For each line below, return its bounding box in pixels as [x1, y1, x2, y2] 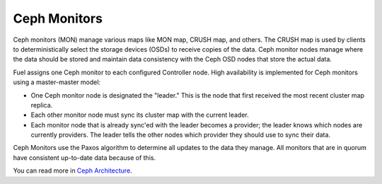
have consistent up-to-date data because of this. [13, 153, 156, 162]
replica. [30, 100, 53, 109]
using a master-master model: [13, 78, 101, 86]
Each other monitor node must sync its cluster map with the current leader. [30, 110, 249, 120]
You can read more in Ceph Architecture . [13, 166, 132, 175]
